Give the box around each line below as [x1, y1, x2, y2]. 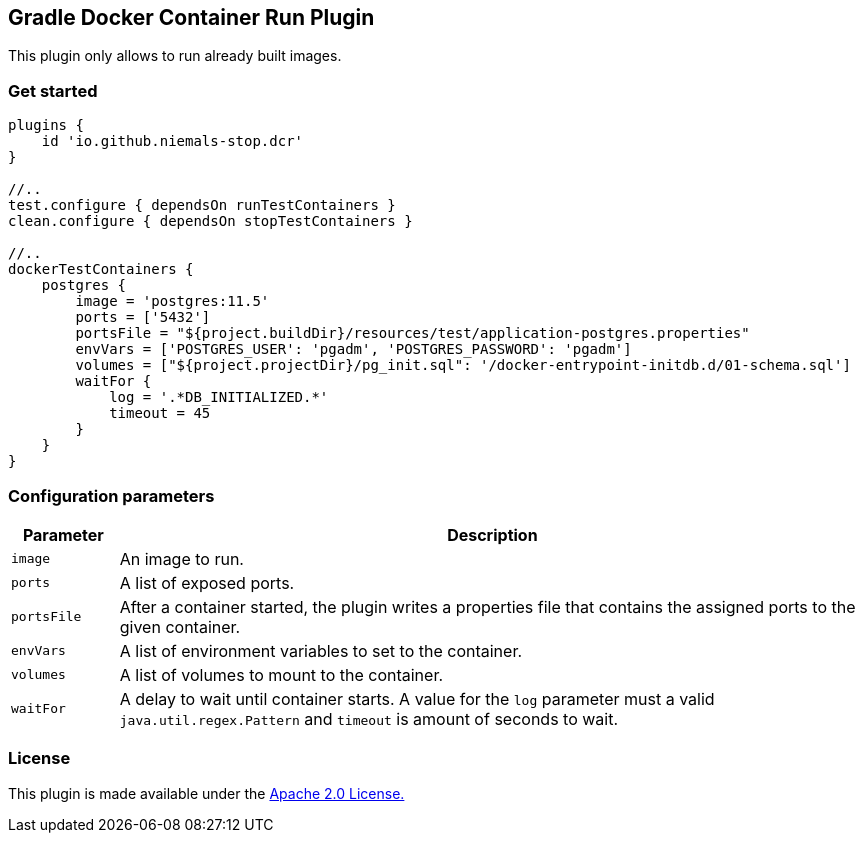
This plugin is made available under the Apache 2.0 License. [8, 784, 405, 802]
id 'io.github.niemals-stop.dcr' [41, 133, 304, 150]
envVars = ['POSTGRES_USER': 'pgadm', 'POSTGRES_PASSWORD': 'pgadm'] [75, 341, 632, 358]
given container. [119, 616, 241, 637]
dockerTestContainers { [8, 261, 194, 278]
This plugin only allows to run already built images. [8, 47, 342, 65]
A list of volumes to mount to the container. [119, 664, 444, 685]
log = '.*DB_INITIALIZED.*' [109, 389, 329, 406]
